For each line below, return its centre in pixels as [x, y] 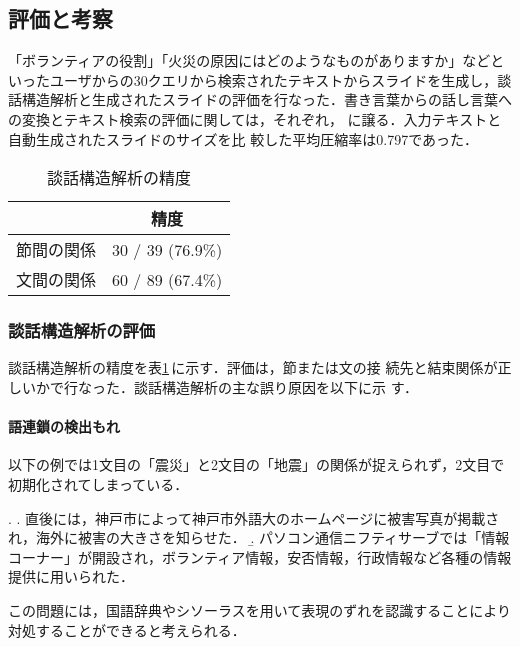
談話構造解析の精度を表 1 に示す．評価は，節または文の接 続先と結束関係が [253, 367]
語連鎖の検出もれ [64, 426]
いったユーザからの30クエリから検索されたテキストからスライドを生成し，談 [260, 79]
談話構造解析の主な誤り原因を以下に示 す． [276, 386]
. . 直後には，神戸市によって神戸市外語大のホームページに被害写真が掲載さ [254, 517]
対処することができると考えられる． [127, 629]
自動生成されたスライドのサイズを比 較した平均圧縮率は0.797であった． [243, 138]
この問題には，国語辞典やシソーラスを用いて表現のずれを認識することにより [260, 609]
